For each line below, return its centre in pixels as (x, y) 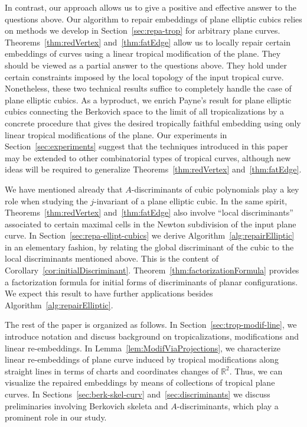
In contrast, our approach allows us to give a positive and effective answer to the (151, 7)
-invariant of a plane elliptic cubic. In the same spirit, (190, 201)
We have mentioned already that (64, 189)
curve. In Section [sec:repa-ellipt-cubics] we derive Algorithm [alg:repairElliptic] (150, 235)
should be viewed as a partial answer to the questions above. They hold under (146, 65)
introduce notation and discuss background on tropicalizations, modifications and (152, 336)
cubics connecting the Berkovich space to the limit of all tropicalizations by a (144, 111)
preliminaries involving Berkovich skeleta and (86, 405)
